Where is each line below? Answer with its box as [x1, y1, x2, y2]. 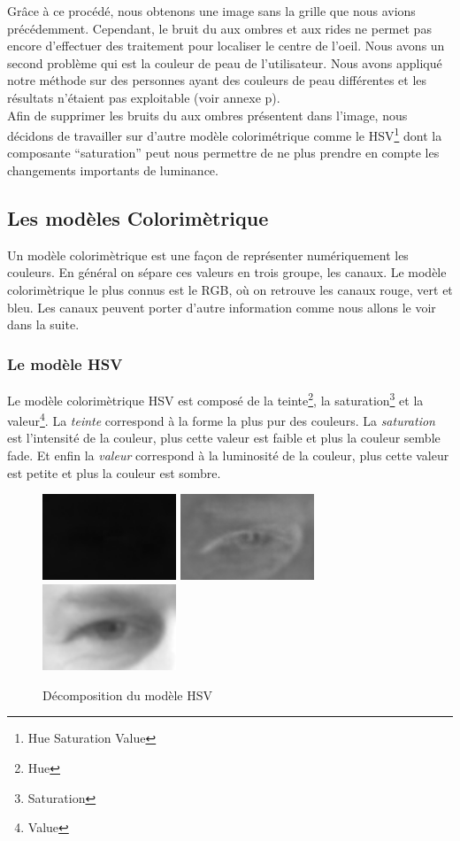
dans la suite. [7, 315, 80, 334]
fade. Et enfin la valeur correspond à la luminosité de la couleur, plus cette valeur [7, 446, 449, 465]
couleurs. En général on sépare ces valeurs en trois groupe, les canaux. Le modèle [7, 263, 447, 282]
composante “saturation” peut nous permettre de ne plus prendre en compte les [7, 143, 440, 162]
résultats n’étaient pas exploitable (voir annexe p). [7, 88, 280, 106]
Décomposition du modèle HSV [42, 685, 212, 704]
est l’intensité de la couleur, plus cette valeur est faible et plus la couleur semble [7, 428, 441, 447]
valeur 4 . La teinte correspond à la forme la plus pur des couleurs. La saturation [7, 409, 435, 429]
